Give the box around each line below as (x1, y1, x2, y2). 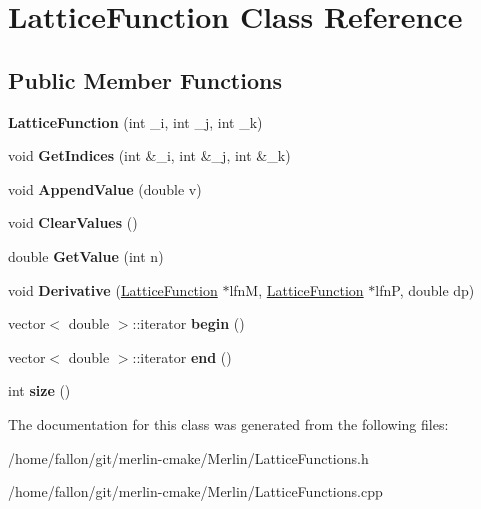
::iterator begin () (132, 313, 245, 334)
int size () (8, 380, 71, 401)
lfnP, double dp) (375, 279, 475, 300)
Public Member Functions (8, 64, 282, 95)
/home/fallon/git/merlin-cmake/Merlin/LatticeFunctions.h (8, 447, 369, 468)
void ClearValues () (8, 212, 138, 233)
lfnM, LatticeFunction (229, 279, 364, 300)
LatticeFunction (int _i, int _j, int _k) (8, 111, 263, 132)
